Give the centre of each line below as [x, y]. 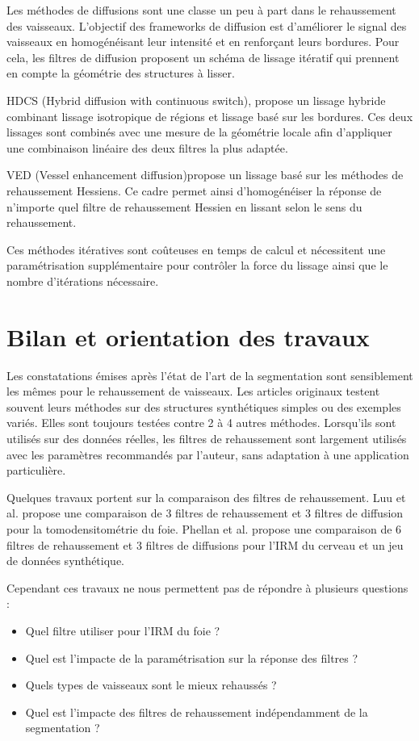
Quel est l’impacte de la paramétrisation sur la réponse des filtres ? [192, 657]
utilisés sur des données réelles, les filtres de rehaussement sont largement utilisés [207, 438]
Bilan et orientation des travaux [188, 336]
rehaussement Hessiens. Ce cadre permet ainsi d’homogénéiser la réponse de [194, 190]
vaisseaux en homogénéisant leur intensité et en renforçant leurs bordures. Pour [203, 42]
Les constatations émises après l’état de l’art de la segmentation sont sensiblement [210, 375]
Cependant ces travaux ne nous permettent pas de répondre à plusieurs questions [207, 587]
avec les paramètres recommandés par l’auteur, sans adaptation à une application [208, 454]
